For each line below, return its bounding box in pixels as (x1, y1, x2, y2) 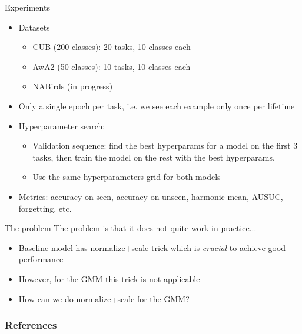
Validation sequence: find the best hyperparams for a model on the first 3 (32, 139, 298, 152)
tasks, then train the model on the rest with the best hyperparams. (32, 151, 275, 163)
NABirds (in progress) (32, 80, 113, 92)
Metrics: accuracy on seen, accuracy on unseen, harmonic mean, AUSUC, (18, 190, 283, 202)
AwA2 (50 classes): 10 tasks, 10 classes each (32, 60, 191, 72)
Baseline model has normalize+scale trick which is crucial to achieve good (18, 241, 286, 253)
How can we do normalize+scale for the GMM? (18, 292, 190, 305)
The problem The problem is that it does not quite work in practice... (5, 222, 257, 234)
